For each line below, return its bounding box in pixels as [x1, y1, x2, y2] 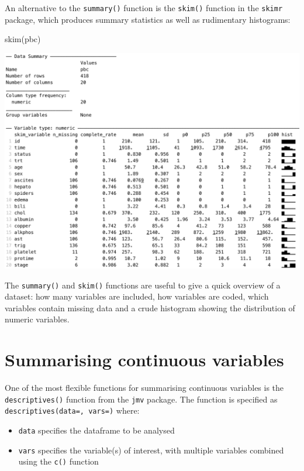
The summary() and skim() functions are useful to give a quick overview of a [5, 279, 281, 291]
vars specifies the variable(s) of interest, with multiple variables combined [18, 444, 284, 456]
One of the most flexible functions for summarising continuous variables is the [5, 381, 284, 394]
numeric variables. [5, 313, 70, 325]
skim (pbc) [5, 33, 41, 45]
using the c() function [18, 455, 99, 467]
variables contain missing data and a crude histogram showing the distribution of [5, 301, 295, 314]
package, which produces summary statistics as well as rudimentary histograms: [5, 13, 291, 25]
